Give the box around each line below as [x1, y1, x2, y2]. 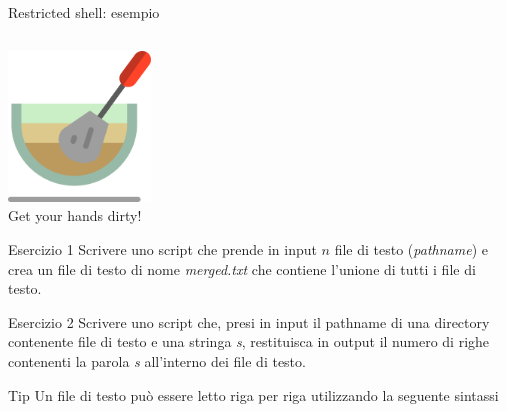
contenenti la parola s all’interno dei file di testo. [8, 350, 306, 371]
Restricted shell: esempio [8, 2, 160, 22]
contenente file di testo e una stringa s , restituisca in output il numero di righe [8, 331, 490, 352]
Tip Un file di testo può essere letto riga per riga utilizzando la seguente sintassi [8, 384, 499, 405]
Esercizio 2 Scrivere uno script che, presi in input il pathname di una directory [8, 311, 490, 332]
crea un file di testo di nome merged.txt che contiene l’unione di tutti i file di [8, 258, 476, 279]
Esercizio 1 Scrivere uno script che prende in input [8, 238, 317, 259]
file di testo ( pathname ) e [334, 238, 488, 259]
